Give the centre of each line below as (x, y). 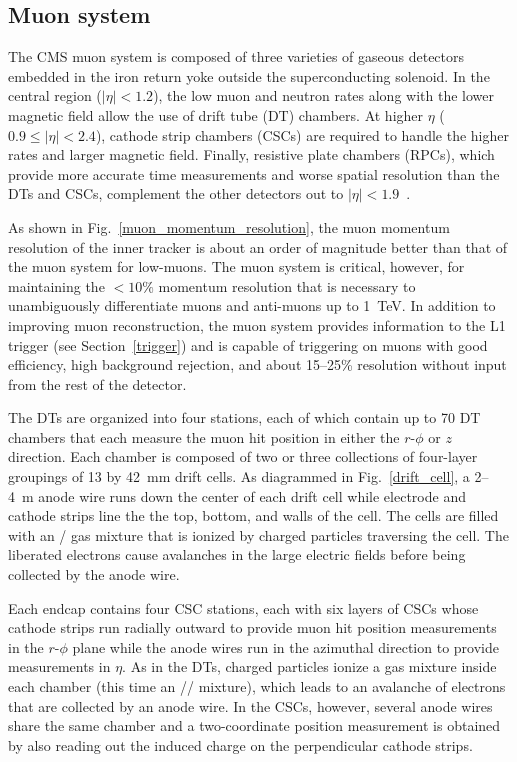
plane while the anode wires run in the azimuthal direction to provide (285, 646)
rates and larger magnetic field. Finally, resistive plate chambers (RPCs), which (251, 154)
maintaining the (56, 285)
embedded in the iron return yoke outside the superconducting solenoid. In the (249, 75)
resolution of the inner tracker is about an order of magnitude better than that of (258, 246)
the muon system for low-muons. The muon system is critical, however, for (236, 266)
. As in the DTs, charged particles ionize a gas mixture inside (309, 666)
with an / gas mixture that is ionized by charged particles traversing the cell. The (258, 534)
